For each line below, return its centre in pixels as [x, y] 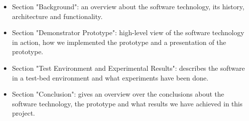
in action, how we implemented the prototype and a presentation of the [119, 42]
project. [23, 113]
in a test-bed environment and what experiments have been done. [110, 77]
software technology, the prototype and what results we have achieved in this [127, 103]
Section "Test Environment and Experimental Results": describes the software [128, 68]
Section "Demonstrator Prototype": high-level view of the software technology [128, 32]
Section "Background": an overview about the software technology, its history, [128, 6]
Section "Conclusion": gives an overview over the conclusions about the [118, 94]
